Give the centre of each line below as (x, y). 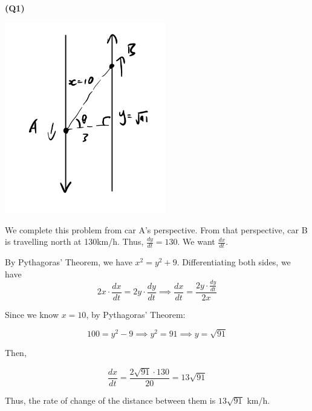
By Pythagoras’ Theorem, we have (69, 262)
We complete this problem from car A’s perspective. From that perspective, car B (156, 229)
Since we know (32, 314)
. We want (196, 241)
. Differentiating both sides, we (234, 262)
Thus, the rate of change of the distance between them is (110, 400)
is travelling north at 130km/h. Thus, (74, 241)
